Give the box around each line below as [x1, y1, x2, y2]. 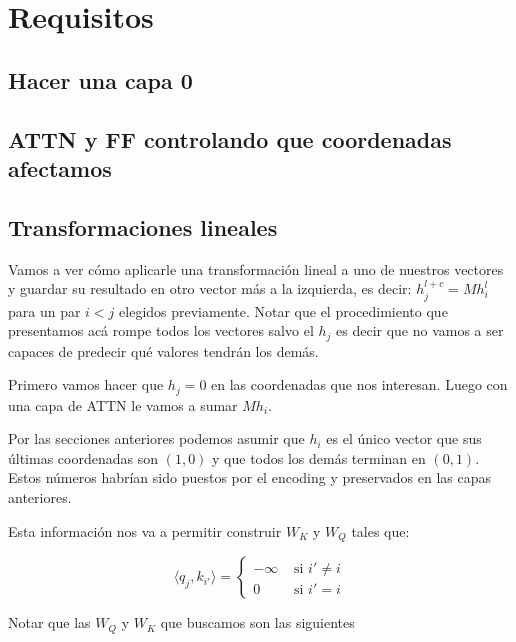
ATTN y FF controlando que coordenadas [8, 123, 452, 154]
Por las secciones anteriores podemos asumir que [8, 428, 305, 449]
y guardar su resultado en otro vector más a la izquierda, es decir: [8, 278, 412, 299]
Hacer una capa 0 [8, 64, 193, 95]
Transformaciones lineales [8, 211, 278, 242]
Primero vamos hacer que [8, 374, 164, 395]
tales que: [351, 520, 410, 541]
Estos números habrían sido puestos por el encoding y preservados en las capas [8, 467, 491, 488]
